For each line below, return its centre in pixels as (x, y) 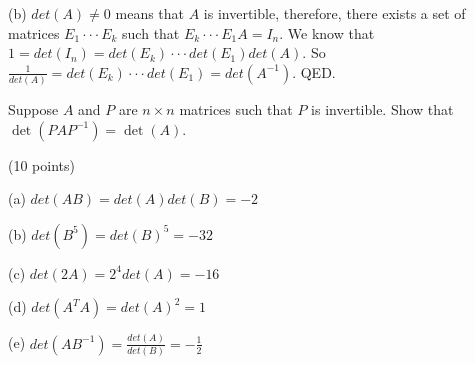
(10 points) (41, 164)
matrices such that (236, 109)
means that (150, 13)
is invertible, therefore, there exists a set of (334, 13)
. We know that (327, 32)
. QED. (314, 71)
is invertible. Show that (382, 109)
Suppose (33, 109)
